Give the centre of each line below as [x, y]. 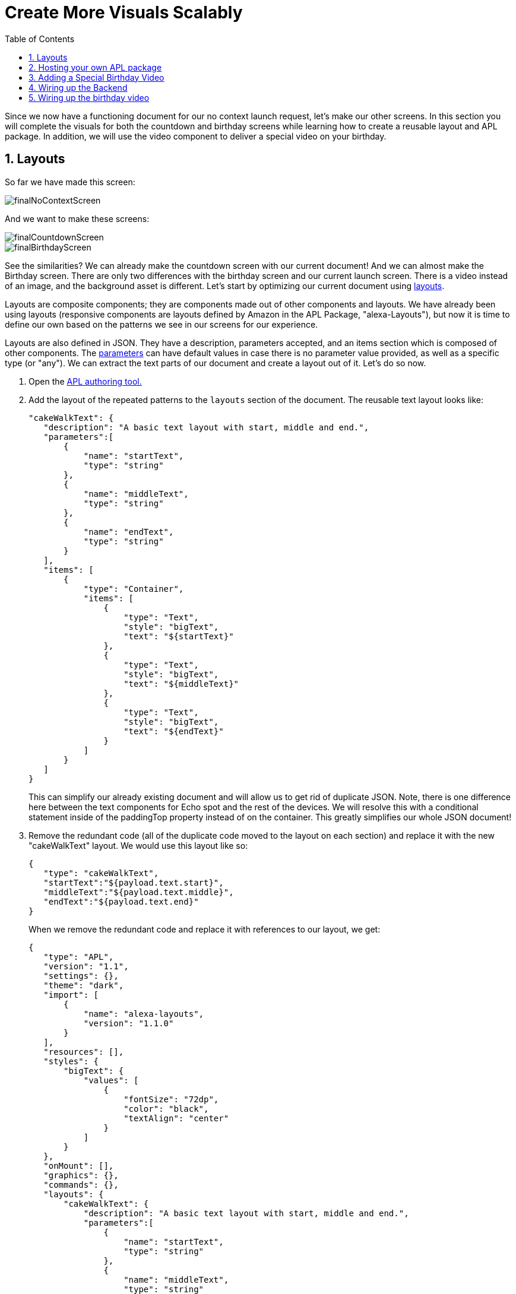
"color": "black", [166, 1109]
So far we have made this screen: [70, 182]
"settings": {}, [81, 976]
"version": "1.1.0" [129, 1023]
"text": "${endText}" [174, 731]
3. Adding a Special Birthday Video [96, 77]
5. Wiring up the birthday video [89, 97]
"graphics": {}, [81, 1175]
